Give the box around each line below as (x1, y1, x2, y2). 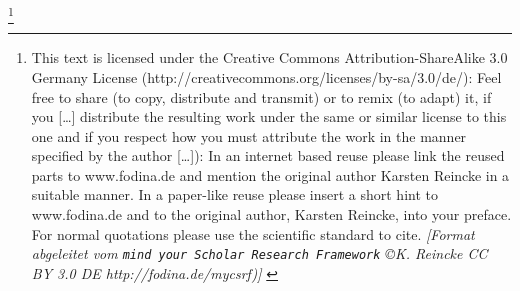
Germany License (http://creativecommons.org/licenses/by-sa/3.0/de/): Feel (31, 66, 502, 87)
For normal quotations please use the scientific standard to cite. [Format (31, 223, 475, 244)
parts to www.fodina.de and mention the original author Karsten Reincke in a (31, 164, 510, 185)
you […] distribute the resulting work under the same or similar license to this (31, 106, 507, 127)
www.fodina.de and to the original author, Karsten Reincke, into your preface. (31, 204, 512, 225)
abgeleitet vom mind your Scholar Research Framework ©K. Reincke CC (31, 243, 488, 264)
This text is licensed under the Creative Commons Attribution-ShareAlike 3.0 (31, 47, 508, 68)
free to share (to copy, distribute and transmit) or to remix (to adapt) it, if (31, 86, 492, 107)
